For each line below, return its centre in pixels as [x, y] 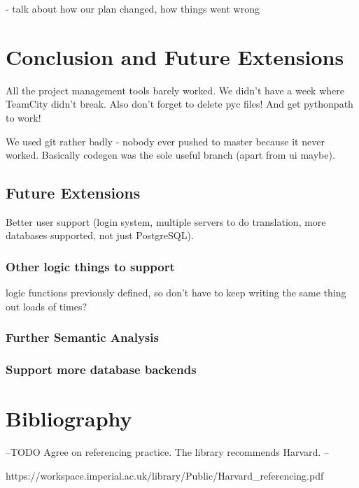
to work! [23, 117]
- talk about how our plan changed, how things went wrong [133, 8]
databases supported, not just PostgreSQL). [100, 235]
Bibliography [69, 418]
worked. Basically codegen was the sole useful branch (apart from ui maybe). [170, 155]
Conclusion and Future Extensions [175, 56]
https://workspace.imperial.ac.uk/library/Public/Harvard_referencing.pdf [165, 475]
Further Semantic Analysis [82, 337]
